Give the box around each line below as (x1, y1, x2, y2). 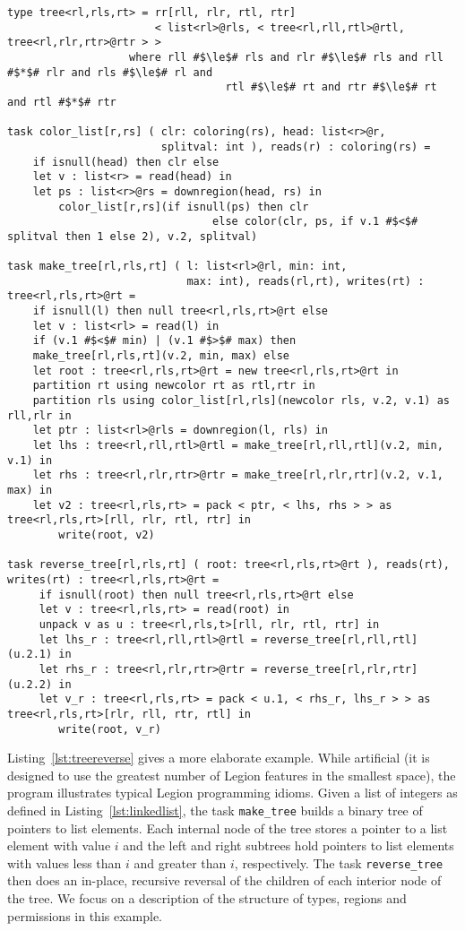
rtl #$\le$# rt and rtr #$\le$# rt (225, 81, 437, 94)
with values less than (7, 853, 122, 872)
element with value (7, 836, 111, 855)
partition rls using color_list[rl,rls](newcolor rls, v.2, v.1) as (32, 394, 450, 408)
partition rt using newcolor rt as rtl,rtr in (32, 379, 315, 392)
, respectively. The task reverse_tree (234, 853, 443, 872)
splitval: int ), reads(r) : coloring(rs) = (160, 140, 431, 153)
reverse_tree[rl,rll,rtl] (263, 633, 418, 646)
